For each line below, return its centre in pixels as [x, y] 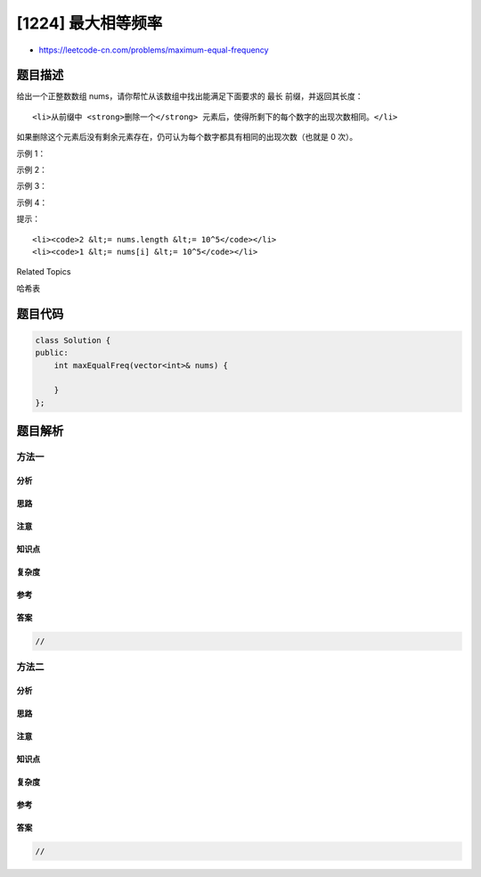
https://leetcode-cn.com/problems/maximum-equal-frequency [154, 50]
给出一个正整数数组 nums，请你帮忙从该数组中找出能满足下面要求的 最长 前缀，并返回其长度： [190, 96]
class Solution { [73, 340]
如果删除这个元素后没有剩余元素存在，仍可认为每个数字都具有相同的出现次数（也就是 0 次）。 [187, 137]
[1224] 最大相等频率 [90, 23]
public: [52, 353]
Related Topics [44, 272]
